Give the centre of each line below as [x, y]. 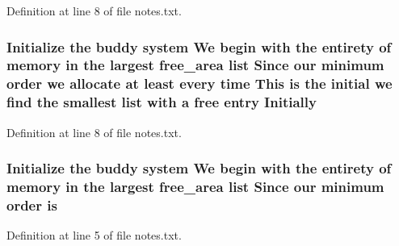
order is [32, 204]
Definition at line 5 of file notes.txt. [94, 235]
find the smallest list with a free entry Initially [162, 102]
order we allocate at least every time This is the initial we [199, 83]
